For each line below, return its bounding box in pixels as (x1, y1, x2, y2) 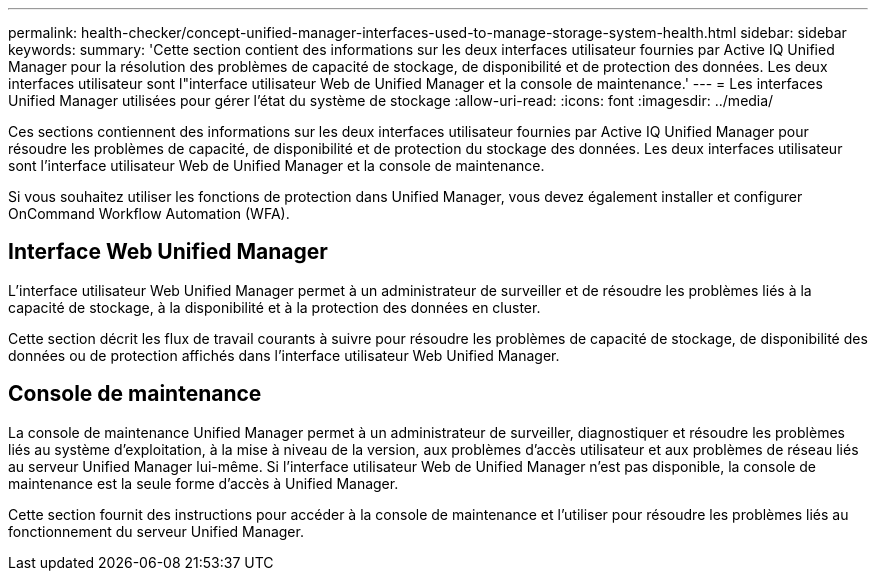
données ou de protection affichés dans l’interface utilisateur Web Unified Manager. (8, 346, 560, 364)
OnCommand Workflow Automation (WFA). (8, 205, 290, 222)
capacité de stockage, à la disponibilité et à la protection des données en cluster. (8, 298, 541, 316)
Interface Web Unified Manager (8, 239, 328, 265)
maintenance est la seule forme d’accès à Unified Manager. (8, 474, 399, 492)
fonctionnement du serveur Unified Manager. (8, 522, 304, 540)
